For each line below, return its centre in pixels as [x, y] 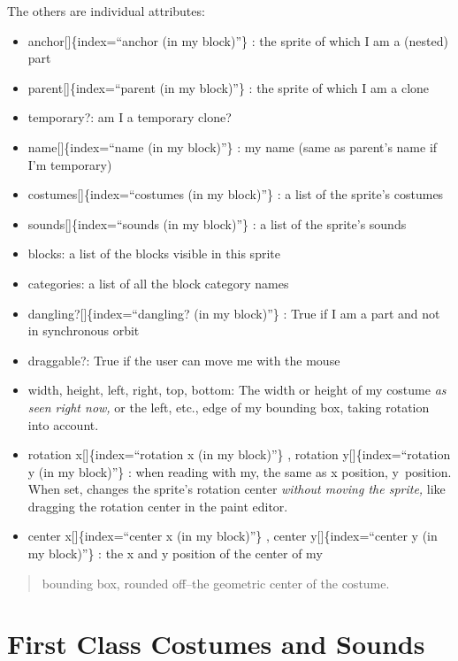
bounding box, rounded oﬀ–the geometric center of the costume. [216, 583]
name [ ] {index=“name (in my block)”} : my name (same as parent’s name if [233, 146]
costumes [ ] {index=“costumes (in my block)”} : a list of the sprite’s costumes [236, 194]
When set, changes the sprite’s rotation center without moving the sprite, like [237, 489]
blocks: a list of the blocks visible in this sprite [154, 254]
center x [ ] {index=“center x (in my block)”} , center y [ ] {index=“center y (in [233, 536]
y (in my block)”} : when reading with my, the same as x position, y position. [240, 471]
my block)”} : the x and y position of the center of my [175, 553]
